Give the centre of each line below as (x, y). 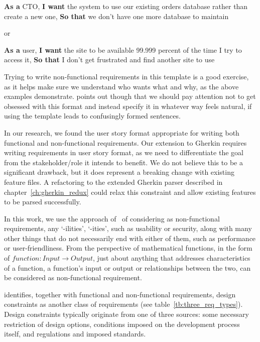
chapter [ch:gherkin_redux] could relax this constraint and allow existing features (130, 192)
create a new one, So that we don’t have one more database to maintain (116, 16)
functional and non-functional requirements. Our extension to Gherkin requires (125, 142)
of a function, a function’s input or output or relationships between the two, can (127, 267)
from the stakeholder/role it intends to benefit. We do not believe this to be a (123, 162)
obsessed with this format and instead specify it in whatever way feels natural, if (128, 106)
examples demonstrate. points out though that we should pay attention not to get (130, 96)
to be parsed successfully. (43, 202)
